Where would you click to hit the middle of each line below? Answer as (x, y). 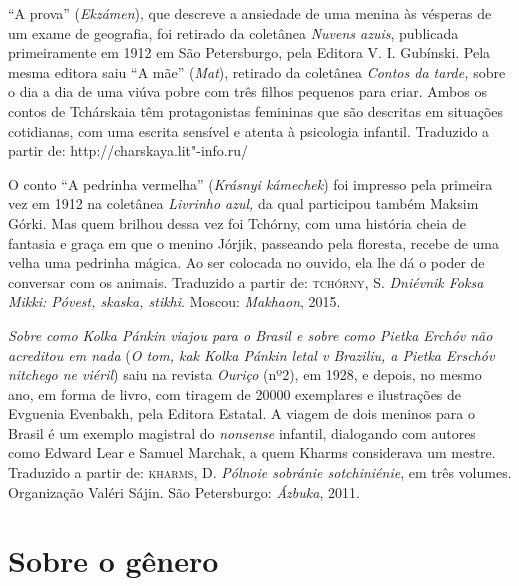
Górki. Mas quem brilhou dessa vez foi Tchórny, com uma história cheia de (237, 222)
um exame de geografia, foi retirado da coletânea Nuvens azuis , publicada (233, 32)
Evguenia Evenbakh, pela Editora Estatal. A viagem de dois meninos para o (242, 413)
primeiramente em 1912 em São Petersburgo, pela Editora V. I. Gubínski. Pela (249, 52)
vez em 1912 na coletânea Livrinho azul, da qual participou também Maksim (243, 203)
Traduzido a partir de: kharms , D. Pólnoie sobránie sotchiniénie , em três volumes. (260, 472)
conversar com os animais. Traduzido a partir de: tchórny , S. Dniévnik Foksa (246, 281)
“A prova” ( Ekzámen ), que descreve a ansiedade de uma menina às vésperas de (250, 13)
